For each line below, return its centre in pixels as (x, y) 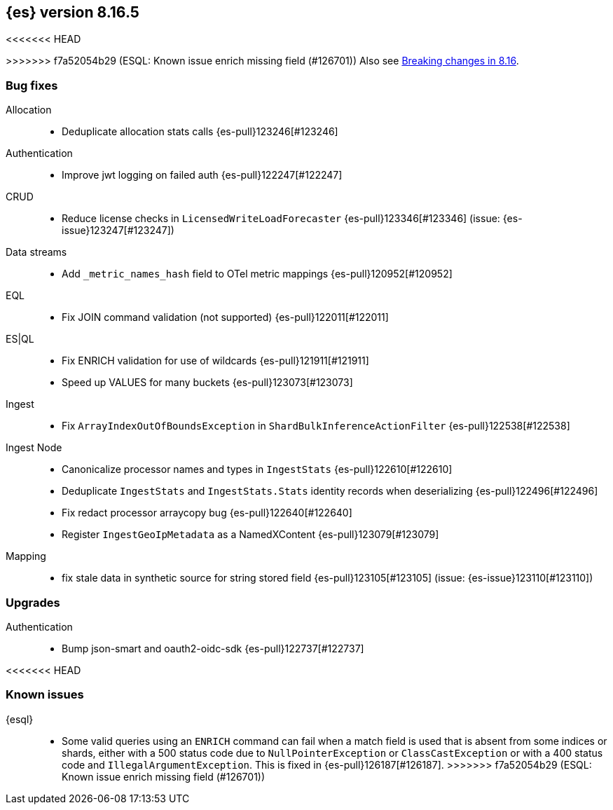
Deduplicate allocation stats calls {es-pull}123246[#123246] (200, 132)
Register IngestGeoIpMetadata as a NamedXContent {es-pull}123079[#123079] (250, 535)
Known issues (45, 695)
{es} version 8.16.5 (73, 12)
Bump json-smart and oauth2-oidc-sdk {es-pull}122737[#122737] (213, 648)
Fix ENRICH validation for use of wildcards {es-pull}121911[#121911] (215, 361)
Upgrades (33, 602)
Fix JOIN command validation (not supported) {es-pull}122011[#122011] (225, 317)
